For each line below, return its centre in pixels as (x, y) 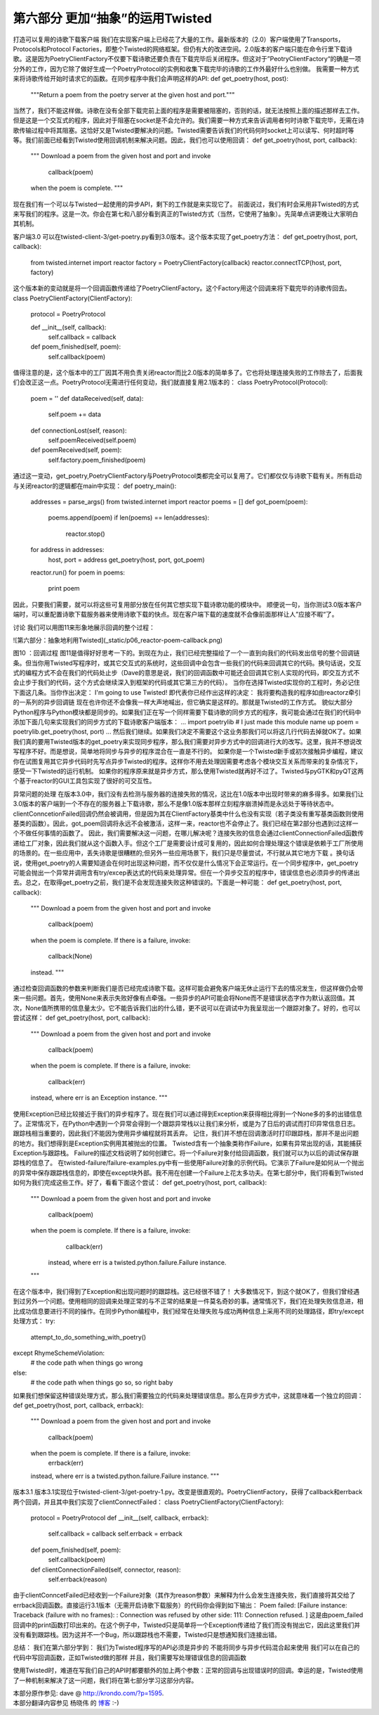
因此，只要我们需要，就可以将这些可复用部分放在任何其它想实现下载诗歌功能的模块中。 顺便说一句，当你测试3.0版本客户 (187, 604)
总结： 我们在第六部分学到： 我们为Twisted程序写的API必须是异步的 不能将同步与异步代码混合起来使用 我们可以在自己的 (186, 1647)
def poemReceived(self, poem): (76, 450)
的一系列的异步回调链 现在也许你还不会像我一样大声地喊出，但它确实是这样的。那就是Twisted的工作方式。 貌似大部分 (183, 702)
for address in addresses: (67, 550)
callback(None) (70, 956)
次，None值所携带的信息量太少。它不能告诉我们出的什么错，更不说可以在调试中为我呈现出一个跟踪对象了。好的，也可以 (187, 1008)
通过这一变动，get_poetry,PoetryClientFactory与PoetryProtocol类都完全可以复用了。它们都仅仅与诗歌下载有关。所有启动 (187, 476)
